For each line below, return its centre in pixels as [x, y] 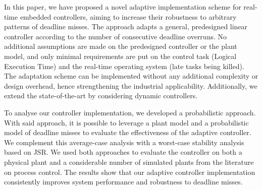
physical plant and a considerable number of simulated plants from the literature [129, 162]
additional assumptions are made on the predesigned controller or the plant [121, 46]
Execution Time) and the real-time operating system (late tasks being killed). [124, 66]
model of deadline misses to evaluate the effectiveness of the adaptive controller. [128, 132]
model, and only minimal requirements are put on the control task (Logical [120, 56]
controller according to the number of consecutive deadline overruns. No [115, 36]
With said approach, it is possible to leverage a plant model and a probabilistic [126, 122]
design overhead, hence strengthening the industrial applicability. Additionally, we [131, 85]
